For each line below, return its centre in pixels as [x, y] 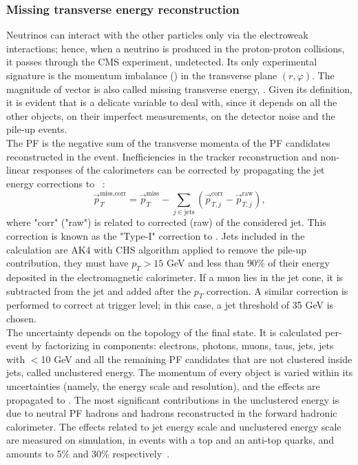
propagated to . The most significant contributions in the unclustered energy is [173, 399]
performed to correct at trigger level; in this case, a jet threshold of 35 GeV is [170, 305]
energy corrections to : [56, 183]
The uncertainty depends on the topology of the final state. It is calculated [164, 332]
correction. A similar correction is [277, 290]
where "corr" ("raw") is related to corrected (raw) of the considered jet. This [166, 222]
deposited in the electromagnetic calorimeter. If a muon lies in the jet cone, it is [175, 277]
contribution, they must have [67, 263]
